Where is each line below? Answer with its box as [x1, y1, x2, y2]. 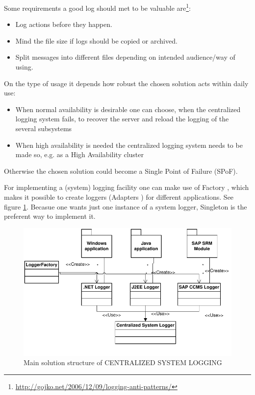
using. [15, 62, 33, 72]
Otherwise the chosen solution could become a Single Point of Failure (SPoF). [4, 165, 238, 176]
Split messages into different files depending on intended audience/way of [15, 52, 235, 62]
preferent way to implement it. [4, 211, 96, 221]
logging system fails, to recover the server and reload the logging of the [15, 114, 229, 124]
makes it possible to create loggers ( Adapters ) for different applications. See [4, 191, 234, 202]
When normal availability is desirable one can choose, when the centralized [15, 104, 241, 114]
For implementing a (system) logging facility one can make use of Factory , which [4, 182, 249, 192]
